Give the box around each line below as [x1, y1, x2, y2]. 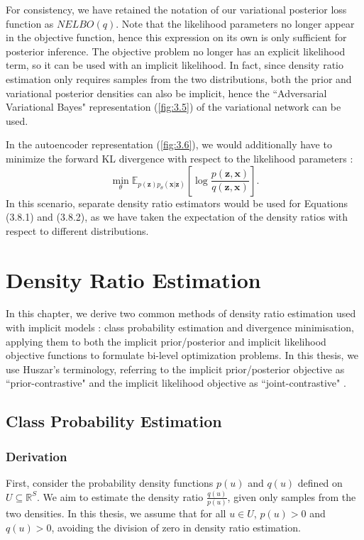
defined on [297, 475, 343, 490]
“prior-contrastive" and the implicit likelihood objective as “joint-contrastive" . [6, 375, 346, 390]
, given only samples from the [227, 489, 356, 504]
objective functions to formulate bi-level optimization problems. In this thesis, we [6, 348, 359, 363]
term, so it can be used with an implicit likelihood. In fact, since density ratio [6, 57, 343, 72]
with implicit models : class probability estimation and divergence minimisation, [6, 320, 354, 335]
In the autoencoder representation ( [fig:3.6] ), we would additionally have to [6, 137, 332, 152]
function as [6, 16, 54, 31]
